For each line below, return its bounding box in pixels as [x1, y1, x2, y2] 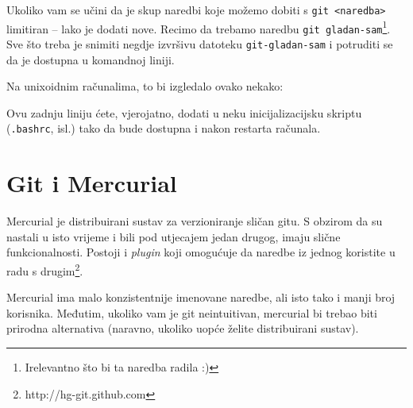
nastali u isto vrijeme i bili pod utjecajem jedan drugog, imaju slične [6, 228, 341, 244]
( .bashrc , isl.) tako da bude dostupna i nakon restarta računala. [6, 120, 321, 137]
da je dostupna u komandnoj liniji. [6, 51, 175, 67]
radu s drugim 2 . [6, 260, 83, 279]
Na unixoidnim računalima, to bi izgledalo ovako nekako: [6, 78, 284, 94]
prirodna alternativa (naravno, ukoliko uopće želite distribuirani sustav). [6, 320, 359, 337]
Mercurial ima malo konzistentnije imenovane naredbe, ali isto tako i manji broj [6, 289, 396, 306]
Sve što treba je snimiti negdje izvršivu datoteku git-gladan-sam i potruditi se [6, 35, 393, 52]
